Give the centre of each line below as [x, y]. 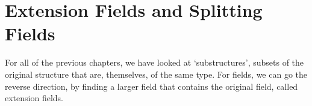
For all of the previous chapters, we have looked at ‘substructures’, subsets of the [154, 62]
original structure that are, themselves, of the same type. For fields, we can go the [156, 74]
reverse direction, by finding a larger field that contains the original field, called [151, 86]
